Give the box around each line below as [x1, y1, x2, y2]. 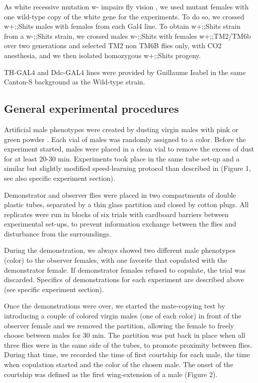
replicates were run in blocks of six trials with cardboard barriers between [4, 209, 229, 219]
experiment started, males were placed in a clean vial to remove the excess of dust [4, 144, 254, 154]
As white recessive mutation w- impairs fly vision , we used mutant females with [4, 1, 249, 11]
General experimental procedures [4, 101, 179, 116]
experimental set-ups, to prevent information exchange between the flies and [4, 219, 236, 229]
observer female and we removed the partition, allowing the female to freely [4, 320, 234, 330]
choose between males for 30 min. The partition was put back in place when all [4, 330, 246, 340]
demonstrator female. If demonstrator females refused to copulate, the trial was [4, 264, 246, 275]
